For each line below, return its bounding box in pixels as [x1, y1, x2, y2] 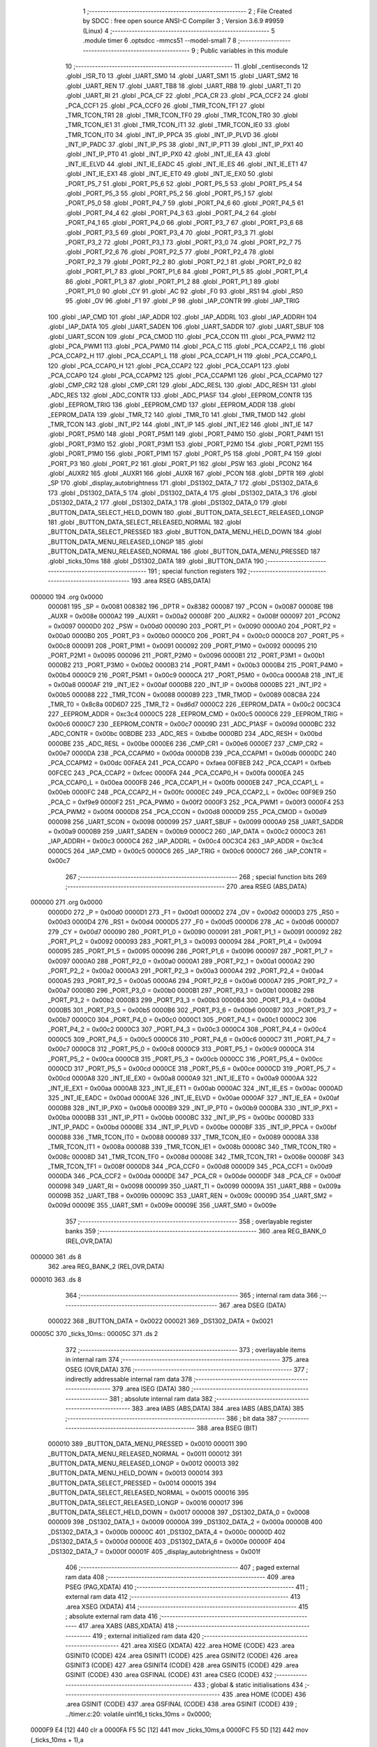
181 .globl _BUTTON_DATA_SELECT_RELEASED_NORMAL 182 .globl [47, 518, 242, 526]
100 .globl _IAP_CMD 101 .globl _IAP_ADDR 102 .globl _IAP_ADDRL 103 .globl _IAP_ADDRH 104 [47, 312, 317, 321]
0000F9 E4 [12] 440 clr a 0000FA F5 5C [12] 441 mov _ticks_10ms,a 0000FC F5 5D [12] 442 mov [30, 1726, 309, 1734]
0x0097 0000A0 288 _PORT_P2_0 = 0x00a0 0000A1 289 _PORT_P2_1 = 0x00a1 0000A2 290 [47, 957, 315, 965]
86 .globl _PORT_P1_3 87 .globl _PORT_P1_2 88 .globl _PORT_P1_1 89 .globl [65, 277, 279, 286]
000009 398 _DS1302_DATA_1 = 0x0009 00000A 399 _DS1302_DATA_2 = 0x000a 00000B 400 [47, 1518, 323, 1526]
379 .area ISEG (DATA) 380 [112, 1384, 190, 1393]
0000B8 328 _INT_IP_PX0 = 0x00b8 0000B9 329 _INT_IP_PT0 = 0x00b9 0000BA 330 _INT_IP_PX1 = [47, 1103, 339, 1112]
